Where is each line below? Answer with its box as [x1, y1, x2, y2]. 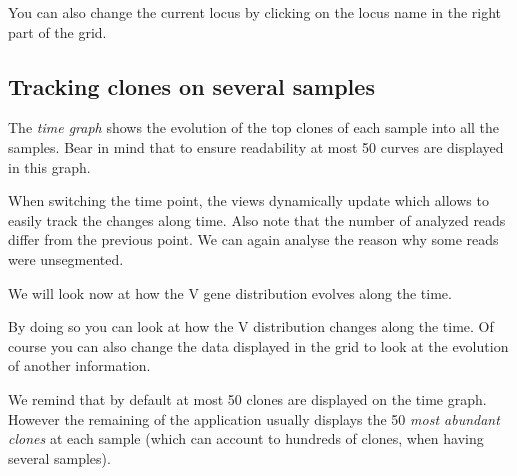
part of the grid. [8, 21, 107, 42]
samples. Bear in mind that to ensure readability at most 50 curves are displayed [8, 136, 504, 157]
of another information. [8, 355, 151, 376]
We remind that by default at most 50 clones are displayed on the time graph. [8, 388, 487, 409]
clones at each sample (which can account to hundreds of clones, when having [8, 428, 484, 449]
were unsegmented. [8, 248, 124, 269]
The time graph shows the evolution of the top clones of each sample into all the [8, 117, 500, 138]
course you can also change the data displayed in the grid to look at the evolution [8, 335, 509, 356]
